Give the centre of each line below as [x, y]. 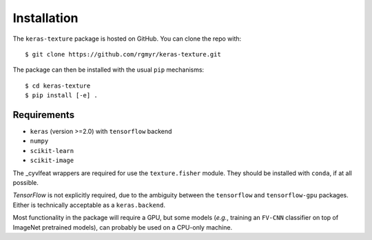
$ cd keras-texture [58, 86]
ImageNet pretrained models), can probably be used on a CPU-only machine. [123, 227]
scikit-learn [52, 151]
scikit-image [52, 161]
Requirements [44, 115]
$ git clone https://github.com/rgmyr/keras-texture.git [123, 54]
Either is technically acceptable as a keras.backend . [89, 205]
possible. [26, 182]
